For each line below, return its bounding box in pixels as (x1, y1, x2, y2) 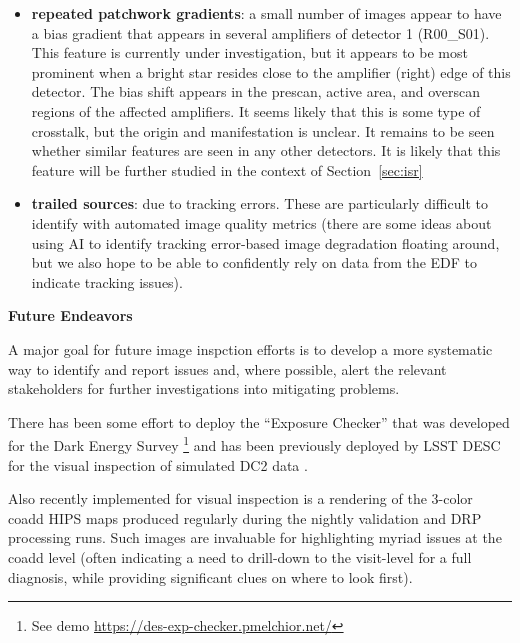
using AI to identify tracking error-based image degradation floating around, (31, 232, 500, 253)
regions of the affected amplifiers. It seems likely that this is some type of (31, 100, 481, 121)
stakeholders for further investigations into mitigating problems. (8, 378, 400, 399)
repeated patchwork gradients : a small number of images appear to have (31, 3, 502, 23)
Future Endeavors (8, 305, 133, 326)
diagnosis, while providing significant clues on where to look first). (8, 566, 413, 587)
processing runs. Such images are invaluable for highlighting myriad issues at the (8, 527, 502, 548)
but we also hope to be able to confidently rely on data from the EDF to (31, 252, 478, 273)
